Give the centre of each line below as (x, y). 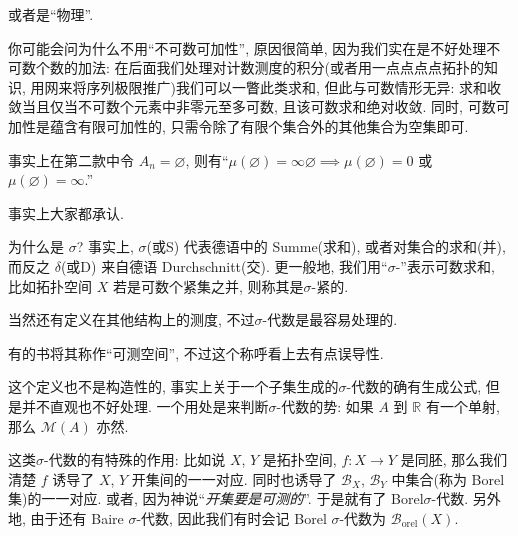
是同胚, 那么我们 (454, 459)
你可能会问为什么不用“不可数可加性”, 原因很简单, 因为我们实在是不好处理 (247, 47)
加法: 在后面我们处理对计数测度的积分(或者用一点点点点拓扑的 (280, 67)
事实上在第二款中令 (71, 159)
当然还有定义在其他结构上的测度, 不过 (131, 319)
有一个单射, (462, 405)
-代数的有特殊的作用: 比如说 (135, 459)
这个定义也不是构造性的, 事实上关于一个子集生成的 (173, 386)
